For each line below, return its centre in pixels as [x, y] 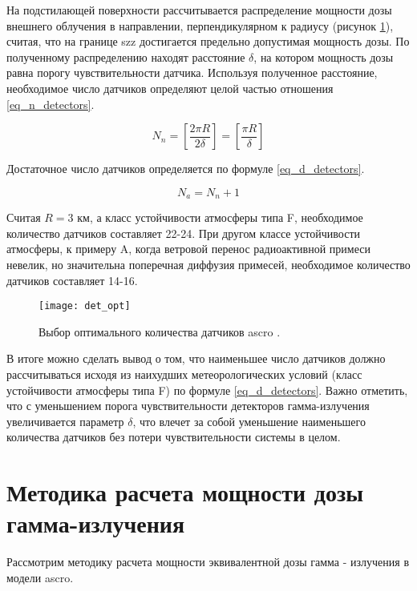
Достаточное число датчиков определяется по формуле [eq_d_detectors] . [186, 169]
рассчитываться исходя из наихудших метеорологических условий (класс [184, 374]
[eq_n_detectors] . [51, 104]
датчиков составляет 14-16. [72, 280]
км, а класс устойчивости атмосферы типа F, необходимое [220, 217]
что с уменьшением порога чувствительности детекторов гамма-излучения [188, 406]
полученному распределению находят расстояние [126, 56]
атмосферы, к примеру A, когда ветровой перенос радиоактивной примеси [188, 249]
